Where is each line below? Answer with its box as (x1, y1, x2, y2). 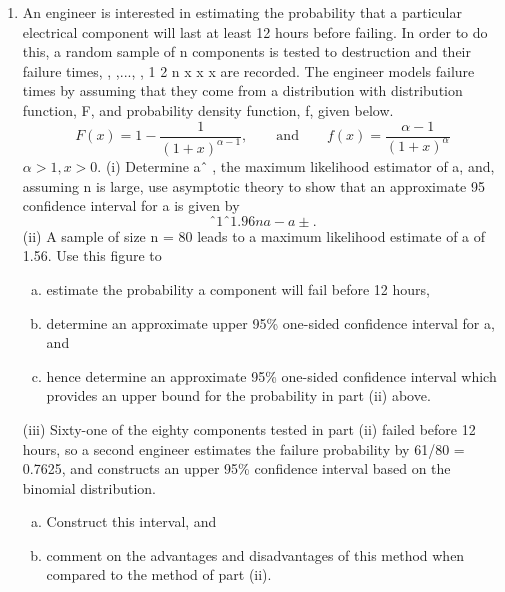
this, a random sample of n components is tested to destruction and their (22, 41, 471, 62)
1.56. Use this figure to (22, 245, 162, 266)
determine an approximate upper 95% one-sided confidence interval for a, (46, 312, 495, 333)
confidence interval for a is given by (22, 195, 240, 216)
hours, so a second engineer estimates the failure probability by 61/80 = (22, 438, 465, 459)
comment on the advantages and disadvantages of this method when (46, 544, 465, 565)
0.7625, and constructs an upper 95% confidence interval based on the (22, 458, 451, 479)
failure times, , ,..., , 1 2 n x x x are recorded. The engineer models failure (22, 60, 475, 81)
